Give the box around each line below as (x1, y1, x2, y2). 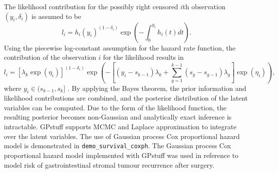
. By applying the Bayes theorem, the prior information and (67, 83, 246, 93)
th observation (183, 1, 225, 11)
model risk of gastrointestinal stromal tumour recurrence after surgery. (4, 159, 215, 170)
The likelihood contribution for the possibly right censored (4, 1, 178, 11)
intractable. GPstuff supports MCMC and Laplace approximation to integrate (4, 121, 237, 132)
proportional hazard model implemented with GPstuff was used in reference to (4, 150, 239, 160)
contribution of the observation (4, 52, 96, 62)
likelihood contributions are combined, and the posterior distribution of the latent (4, 93, 248, 103)
